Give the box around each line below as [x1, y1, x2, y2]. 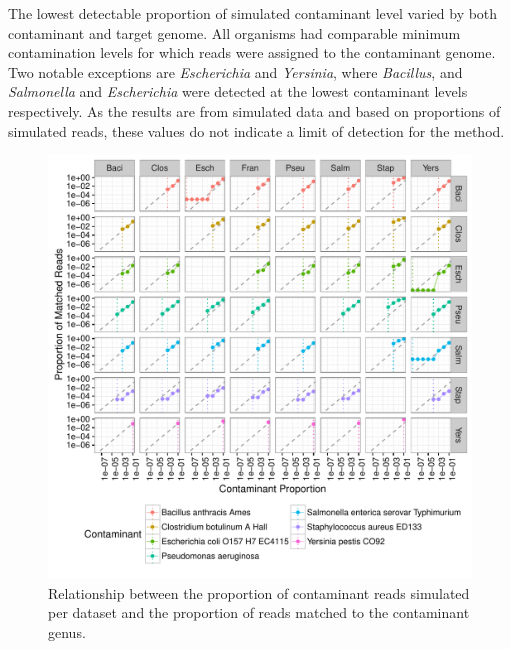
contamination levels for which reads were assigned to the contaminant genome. [8, 42, 496, 63]
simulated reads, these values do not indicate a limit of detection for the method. [8, 120, 505, 141]
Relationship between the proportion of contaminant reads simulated [48, 582, 470, 603]
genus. [48, 621, 86, 642]
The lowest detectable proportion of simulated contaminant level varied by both [8, 3, 498, 23]
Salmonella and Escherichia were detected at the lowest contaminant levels [8, 81, 468, 102]
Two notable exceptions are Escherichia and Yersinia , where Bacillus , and [8, 61, 463, 82]
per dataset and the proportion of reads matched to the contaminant [48, 602, 470, 623]
